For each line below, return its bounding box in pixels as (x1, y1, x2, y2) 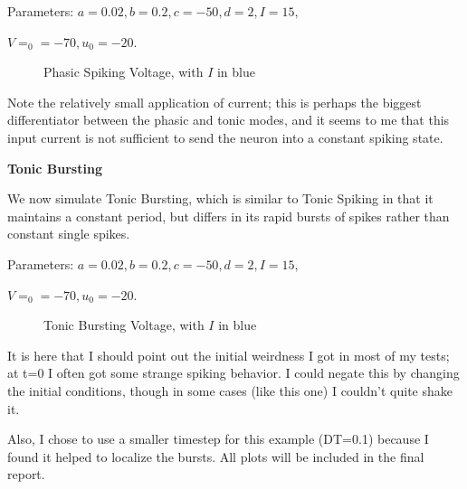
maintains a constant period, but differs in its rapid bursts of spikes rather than (7, 206, 450, 225)
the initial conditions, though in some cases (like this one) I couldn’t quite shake (7, 381, 453, 400)
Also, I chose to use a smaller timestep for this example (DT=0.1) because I (7, 429, 429, 448)
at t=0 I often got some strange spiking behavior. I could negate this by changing (7, 363, 460, 382)
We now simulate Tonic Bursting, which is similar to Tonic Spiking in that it (7, 189, 434, 208)
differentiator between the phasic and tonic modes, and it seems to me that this (7, 110, 450, 129)
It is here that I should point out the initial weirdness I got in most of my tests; (7, 345, 450, 364)
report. (7, 465, 45, 484)
